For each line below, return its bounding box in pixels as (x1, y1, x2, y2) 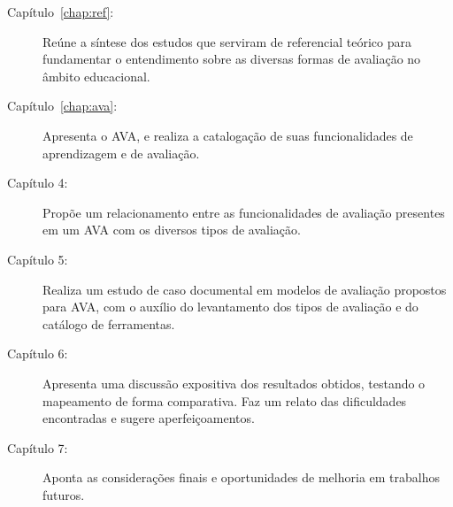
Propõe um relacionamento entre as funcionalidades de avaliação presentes (42, 203, 445, 221)
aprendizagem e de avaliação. (42, 143, 200, 162)
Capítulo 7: (7, 438, 68, 457)
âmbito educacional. (42, 66, 150, 85)
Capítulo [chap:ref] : (7, 3, 114, 20)
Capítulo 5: (7, 250, 68, 268)
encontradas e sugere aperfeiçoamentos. (42, 409, 255, 427)
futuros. (42, 485, 85, 503)
